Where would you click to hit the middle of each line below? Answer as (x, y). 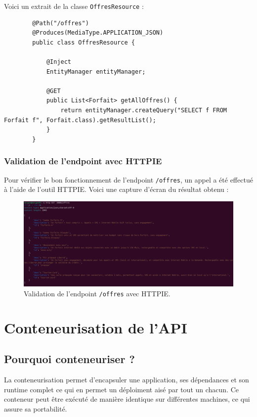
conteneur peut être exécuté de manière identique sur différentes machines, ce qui (127, 399)
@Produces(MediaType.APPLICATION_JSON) (98, 33)
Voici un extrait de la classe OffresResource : (74, 6)
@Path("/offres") (61, 23)
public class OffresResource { (84, 42)
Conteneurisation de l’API (96, 327)
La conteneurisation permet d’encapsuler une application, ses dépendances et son (127, 379)
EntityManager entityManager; (96, 71)
